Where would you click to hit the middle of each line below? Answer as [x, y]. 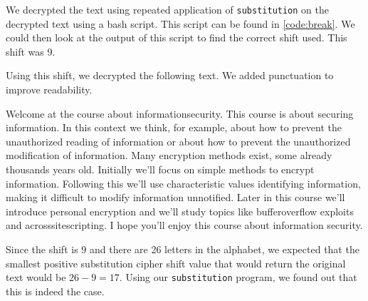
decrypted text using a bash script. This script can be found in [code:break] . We [180, 23]
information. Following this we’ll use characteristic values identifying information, [183, 183]
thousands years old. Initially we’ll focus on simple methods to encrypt [160, 169]
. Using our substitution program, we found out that [238, 277]
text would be [36, 277]
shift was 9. [31, 51]
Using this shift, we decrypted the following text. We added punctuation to [170, 75]
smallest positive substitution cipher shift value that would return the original [176, 263]
